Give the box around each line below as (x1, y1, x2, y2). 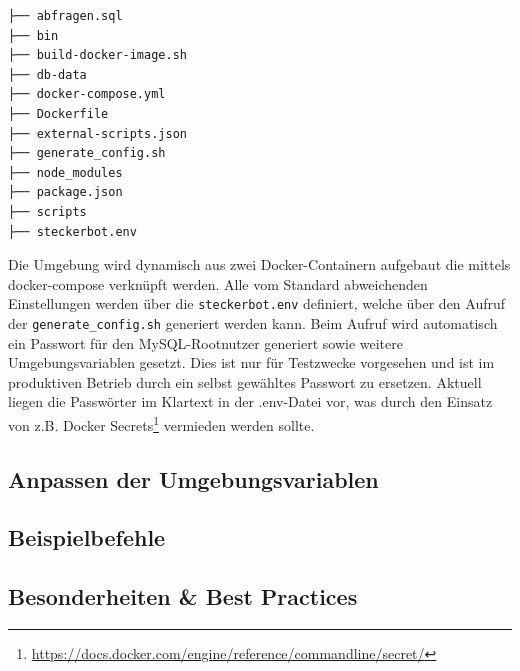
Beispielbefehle (8, 522, 166, 553)
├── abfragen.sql (8, 9, 123, 23)
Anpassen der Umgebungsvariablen (8, 463, 379, 494)
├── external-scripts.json (8, 126, 187, 141)
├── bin (8, 28, 59, 43)
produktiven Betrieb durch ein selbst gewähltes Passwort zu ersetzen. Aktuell (8, 371, 482, 392)
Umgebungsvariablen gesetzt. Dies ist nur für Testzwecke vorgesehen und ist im (8, 352, 495, 373)
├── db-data (8, 67, 87, 82)
